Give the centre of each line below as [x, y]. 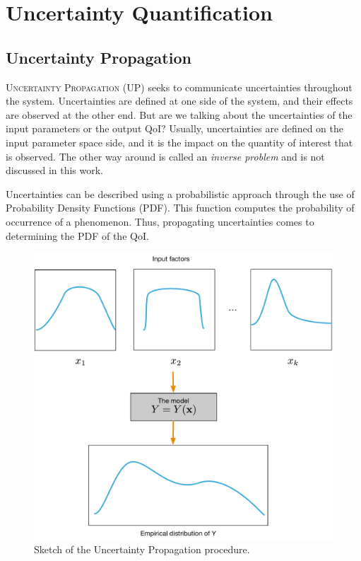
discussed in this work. [55, 170]
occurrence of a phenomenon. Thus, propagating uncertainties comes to [160, 221]
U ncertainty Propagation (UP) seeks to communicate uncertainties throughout [179, 87]
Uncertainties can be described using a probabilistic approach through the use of [180, 193]
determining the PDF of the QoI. [77, 235]
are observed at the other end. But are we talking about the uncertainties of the [179, 114]
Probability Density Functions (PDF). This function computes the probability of [180, 208]
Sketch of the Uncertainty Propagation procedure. [142, 549]
